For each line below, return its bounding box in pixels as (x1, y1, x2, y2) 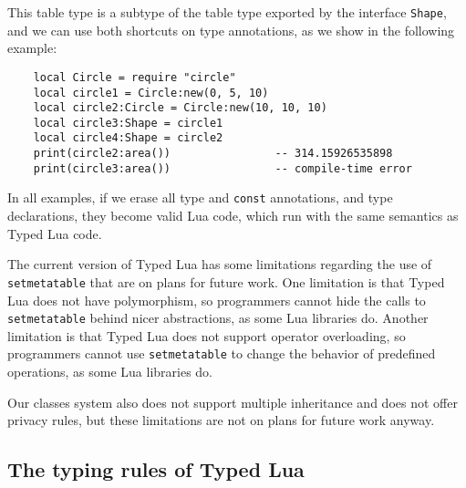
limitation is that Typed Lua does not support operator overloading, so (7, 326, 406, 345)
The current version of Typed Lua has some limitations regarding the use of (7, 254, 432, 274)
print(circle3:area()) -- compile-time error (33, 161, 412, 175)
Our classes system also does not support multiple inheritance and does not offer (7, 392, 458, 411)
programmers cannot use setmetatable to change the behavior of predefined (7, 344, 436, 363)
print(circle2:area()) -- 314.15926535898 (33, 147, 393, 161)
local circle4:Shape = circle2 (33, 131, 223, 145)
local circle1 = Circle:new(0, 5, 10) (33, 86, 269, 99)
